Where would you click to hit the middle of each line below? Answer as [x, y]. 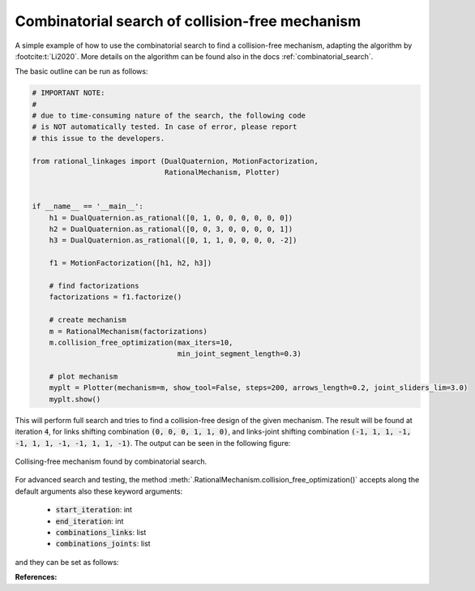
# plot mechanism [83, 377]
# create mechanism [88, 320]
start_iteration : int [94, 510]
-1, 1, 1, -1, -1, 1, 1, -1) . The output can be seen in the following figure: [153, 443]
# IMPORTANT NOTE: [68, 93]
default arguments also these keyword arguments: [99, 491]
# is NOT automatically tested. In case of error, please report [165, 127]
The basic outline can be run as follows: [81, 71]
